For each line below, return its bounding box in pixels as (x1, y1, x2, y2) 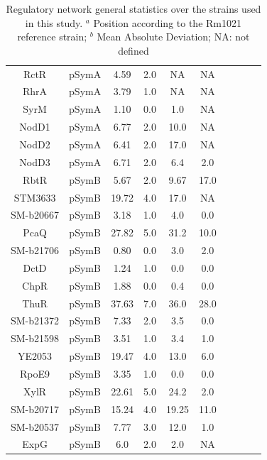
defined (118, 43, 149, 57)
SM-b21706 (11, 243, 60, 258)
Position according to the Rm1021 (93, 15, 241, 30)
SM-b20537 (11, 419, 60, 434)
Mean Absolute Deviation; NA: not (97, 29, 250, 44)
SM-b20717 (11, 401, 60, 416)
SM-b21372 (11, 313, 60, 328)
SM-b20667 (11, 207, 60, 222)
